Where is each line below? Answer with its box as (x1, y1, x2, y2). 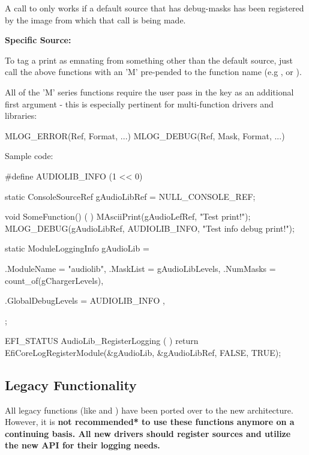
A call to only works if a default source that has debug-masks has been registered (5, 2, 304, 14)
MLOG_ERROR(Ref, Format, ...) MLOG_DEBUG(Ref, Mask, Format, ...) (5, 129, 285, 142)
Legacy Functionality (5, 375, 137, 394)
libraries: (5, 109, 37, 122)
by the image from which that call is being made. (5, 13, 186, 26)
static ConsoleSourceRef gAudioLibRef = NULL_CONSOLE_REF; (5, 190, 256, 202)
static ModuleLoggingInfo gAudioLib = (5, 242, 149, 255)
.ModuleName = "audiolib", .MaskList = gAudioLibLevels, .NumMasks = (5, 262, 276, 274)
